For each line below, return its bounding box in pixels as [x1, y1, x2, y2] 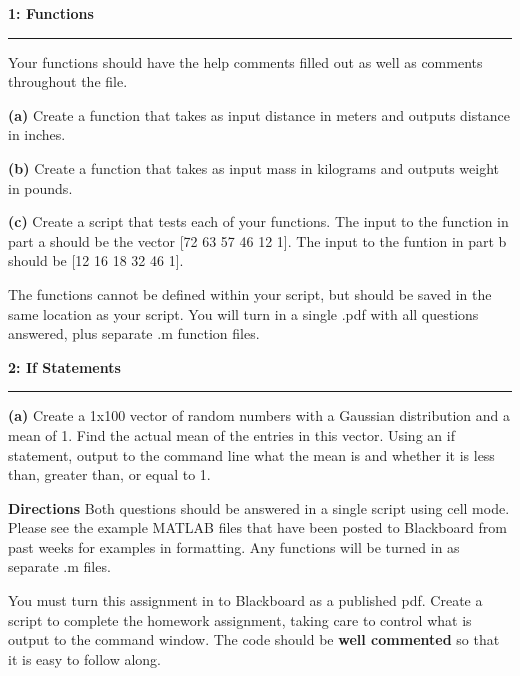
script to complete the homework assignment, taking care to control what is [8, 609, 472, 630]
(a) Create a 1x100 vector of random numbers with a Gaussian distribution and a [8, 405, 511, 426]
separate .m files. [8, 556, 111, 577]
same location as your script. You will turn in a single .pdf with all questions [8, 303, 479, 324]
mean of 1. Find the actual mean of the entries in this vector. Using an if [8, 424, 455, 445]
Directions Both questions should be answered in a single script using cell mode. [8, 497, 510, 518]
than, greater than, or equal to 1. [8, 464, 211, 485]
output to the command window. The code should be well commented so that [8, 629, 500, 650]
